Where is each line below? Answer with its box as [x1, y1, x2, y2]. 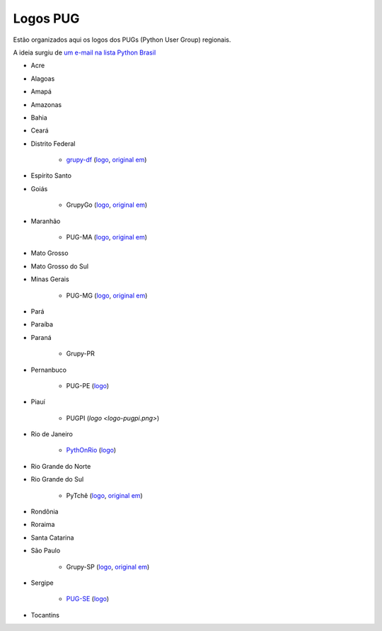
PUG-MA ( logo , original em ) [66, 233, 148, 241]
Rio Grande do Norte [30, 462, 91, 470]
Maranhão [30, 217, 61, 225]
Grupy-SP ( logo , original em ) [66, 562, 150, 571]
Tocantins [30, 610, 60, 619]
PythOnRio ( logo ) [66, 446, 117, 455]
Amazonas [30, 100, 62, 109]
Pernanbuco [30, 365, 67, 374]
